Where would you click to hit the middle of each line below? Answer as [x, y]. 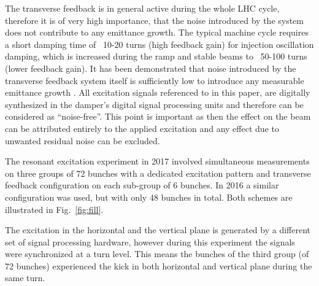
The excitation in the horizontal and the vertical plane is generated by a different [158, 230]
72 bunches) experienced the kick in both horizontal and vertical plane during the [159, 265]
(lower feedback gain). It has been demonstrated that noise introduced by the [151, 68]
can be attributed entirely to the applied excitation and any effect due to [142, 128]
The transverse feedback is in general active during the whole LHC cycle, [142, 8]
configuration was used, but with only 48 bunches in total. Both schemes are [149, 197]
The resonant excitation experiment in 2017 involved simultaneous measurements [157, 161]
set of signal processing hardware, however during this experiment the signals [150, 242]
